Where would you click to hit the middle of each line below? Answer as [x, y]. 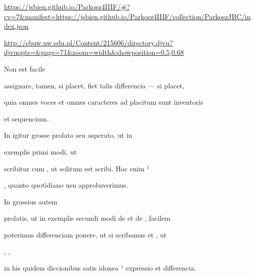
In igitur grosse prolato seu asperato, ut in [68, 135]
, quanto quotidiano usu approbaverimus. [66, 185]
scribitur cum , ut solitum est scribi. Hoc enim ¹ [77, 168]
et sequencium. [26, 118]
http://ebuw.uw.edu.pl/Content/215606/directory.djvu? [88, 42]
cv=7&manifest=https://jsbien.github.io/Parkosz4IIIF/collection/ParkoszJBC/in [127, 16]
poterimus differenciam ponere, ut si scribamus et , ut [85, 234]
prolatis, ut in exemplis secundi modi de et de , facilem [87, 218]
